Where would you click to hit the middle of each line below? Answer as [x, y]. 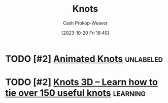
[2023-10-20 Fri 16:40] [85, 33]
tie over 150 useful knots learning [76, 93]
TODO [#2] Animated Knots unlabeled [84, 59]
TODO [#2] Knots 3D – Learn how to [82, 82]
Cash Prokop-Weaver [85, 23]
